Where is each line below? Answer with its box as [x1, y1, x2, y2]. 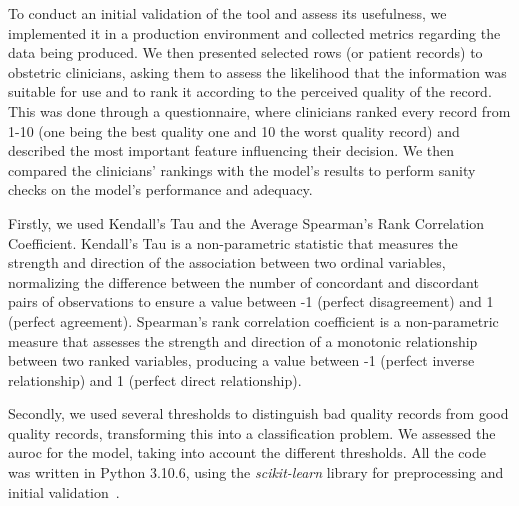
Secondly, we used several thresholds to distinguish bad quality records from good [8, 403, 509, 424]
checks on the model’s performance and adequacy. [8, 179, 313, 200]
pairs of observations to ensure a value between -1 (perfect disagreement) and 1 [8, 291, 494, 312]
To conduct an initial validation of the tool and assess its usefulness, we [8, 3, 447, 23]
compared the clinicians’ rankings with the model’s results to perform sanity [8, 159, 476, 180]
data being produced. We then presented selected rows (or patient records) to [8, 42, 483, 63]
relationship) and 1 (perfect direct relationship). [8, 369, 302, 390]
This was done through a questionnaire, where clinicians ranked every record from [8, 100, 511, 121]
